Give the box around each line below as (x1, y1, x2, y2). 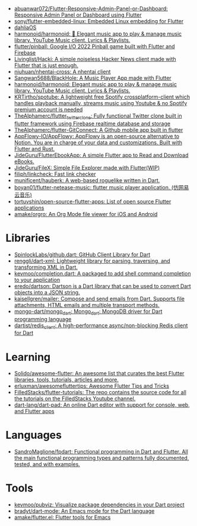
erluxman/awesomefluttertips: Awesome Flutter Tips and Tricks (14, 382, 170, 389)
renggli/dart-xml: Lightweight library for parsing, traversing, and (14, 257, 170, 264)
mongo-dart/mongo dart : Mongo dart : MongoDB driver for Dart (14, 308, 163, 316)
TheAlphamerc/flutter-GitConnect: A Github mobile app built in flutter (14, 126, 183, 133)
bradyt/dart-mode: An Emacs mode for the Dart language (14, 508, 155, 515)
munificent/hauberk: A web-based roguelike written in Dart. (14, 176, 160, 183)
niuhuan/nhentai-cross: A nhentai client (14, 68, 111, 75)
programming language (14, 315, 72, 322)
